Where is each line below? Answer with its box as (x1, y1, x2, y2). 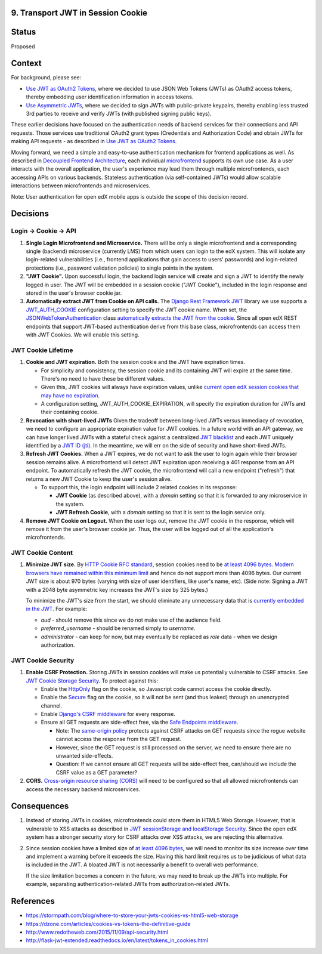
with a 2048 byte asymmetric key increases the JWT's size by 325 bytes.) (26, 586, 209, 593)
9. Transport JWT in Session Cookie (11, 8, 148, 18)
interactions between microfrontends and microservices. (11, 182, 150, 189)
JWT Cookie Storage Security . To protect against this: (26, 677, 158, 684)
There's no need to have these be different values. (41, 375, 165, 382)
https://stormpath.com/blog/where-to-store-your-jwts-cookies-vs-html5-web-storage (26, 912, 239, 919)
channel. (41, 702, 63, 709)
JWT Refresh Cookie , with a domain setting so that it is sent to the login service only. (55, 509, 266, 516)
